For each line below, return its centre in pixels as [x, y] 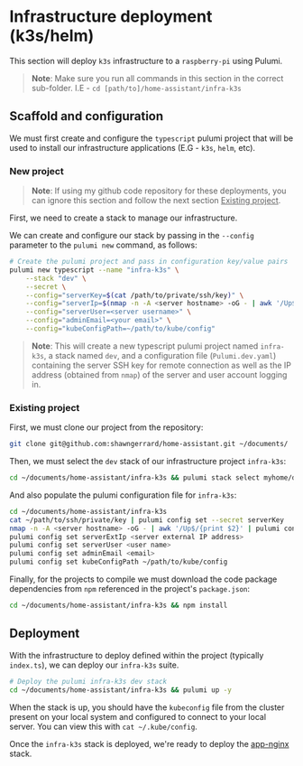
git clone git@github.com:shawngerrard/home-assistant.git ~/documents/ [149, 444]
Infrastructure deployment [111, 17]
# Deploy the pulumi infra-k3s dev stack [88, 681]
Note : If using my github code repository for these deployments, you [159, 191]
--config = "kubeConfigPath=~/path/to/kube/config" [121, 329]
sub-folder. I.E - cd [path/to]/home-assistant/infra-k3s [136, 88]
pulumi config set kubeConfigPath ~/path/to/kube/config [119, 562]
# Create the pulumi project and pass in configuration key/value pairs [149, 262]
